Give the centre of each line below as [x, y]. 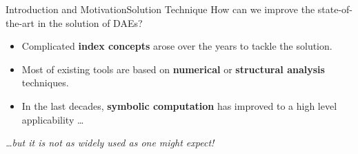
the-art [20, 22]
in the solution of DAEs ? [90, 22]
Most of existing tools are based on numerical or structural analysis [173, 69]
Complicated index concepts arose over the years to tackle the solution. [177, 46]
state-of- [335, 9]
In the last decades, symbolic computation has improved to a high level [179, 105]
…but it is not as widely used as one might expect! [110, 143]
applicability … [53, 119]
